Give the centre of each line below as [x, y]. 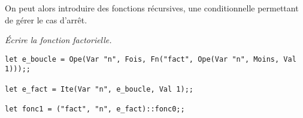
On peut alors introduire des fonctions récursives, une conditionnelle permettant [152, 8]
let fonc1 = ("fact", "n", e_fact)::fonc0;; [95, 109]
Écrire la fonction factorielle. [58, 40]
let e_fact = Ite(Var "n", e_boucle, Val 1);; [99, 89]
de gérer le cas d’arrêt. [46, 19]
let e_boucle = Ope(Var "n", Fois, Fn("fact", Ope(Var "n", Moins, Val [151, 59]
